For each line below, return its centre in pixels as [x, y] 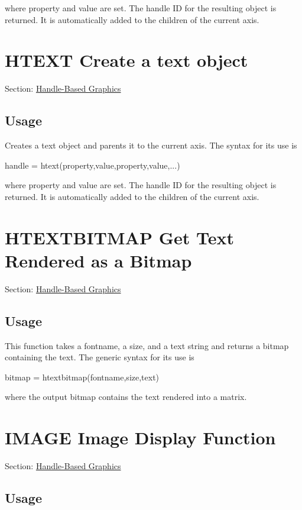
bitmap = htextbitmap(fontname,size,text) [82, 377]
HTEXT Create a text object [126, 60]
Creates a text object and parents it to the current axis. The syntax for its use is [151, 145]
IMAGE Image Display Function [140, 438]
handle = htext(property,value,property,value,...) [92, 165]
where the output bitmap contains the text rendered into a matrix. [126, 397]
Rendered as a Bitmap [98, 260]
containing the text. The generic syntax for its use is [100, 357]
